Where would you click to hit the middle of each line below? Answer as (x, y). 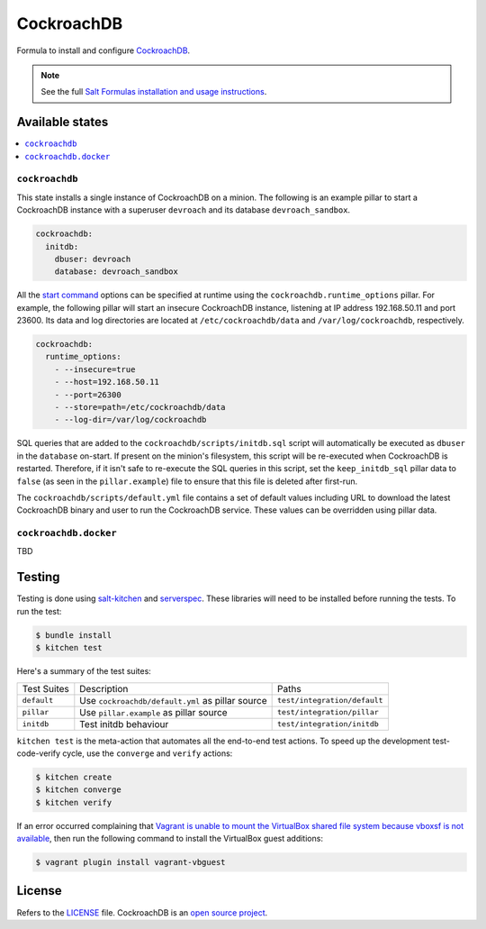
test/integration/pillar (328, 712)
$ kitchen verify (74, 802)
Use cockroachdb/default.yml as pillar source (173, 700)
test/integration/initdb (328, 724)
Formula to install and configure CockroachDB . (103, 50)
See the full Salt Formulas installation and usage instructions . (154, 92)
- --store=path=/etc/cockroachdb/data (140, 407)
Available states (63, 122)
